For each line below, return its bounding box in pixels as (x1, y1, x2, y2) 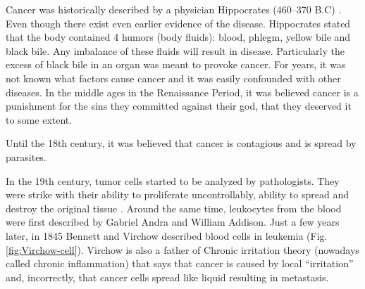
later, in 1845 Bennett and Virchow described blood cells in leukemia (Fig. (6, 228, 328, 243)
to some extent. (6, 112, 73, 127)
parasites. (6, 149, 47, 164)
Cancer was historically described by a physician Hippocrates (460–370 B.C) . (6, 2, 342, 16)
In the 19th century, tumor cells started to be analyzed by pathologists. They (6, 173, 340, 188)
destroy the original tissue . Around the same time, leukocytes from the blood (6, 200, 342, 215)
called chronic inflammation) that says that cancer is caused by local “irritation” (6, 256, 354, 271)
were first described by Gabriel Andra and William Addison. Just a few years (6, 214, 340, 229)
